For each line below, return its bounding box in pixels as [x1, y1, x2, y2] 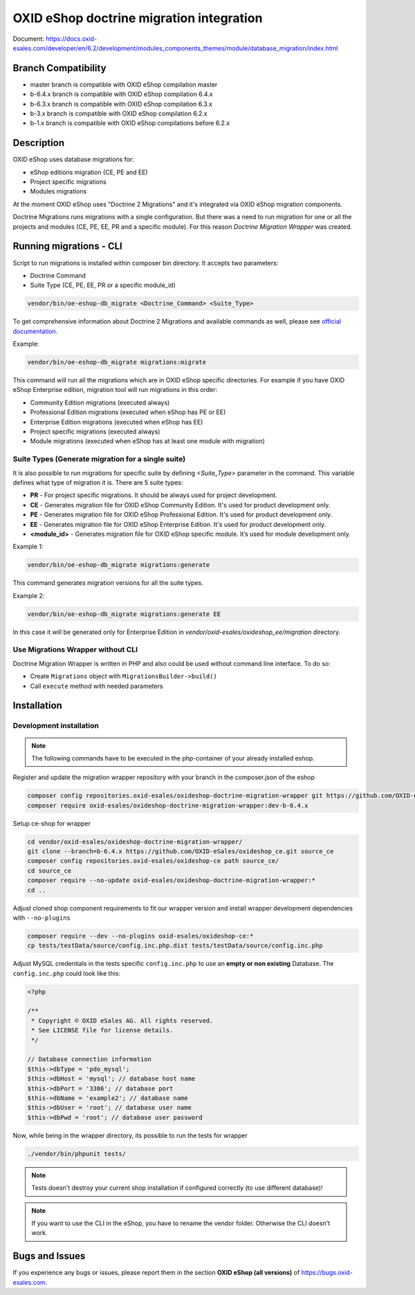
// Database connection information [27, 1055, 152, 1063]
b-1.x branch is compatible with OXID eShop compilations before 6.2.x [30, 119, 230, 127]
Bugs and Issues [12, 1250, 86, 1262]
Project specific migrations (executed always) [30, 427, 160, 436]
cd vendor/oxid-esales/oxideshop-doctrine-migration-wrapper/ [27, 837, 243, 846]
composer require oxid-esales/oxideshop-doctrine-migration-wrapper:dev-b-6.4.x [27, 801, 308, 809]
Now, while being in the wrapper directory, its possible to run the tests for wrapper [12, 1131, 248, 1139]
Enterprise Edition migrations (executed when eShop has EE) [30, 418, 203, 426]
